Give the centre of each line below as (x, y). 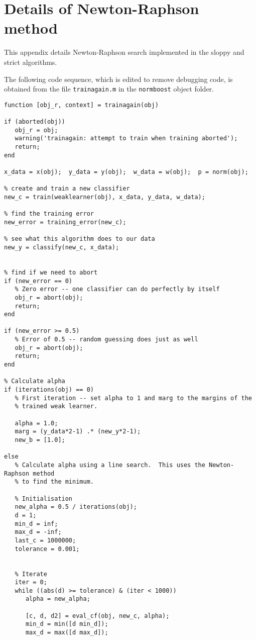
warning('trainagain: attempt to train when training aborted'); (126, 139)
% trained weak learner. (56, 406)
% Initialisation (44, 498)
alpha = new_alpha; (58, 599)
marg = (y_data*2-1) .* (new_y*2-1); (78, 432)
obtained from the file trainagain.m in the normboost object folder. (109, 89)
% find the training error (49, 214)
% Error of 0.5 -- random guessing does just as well (106, 340)
